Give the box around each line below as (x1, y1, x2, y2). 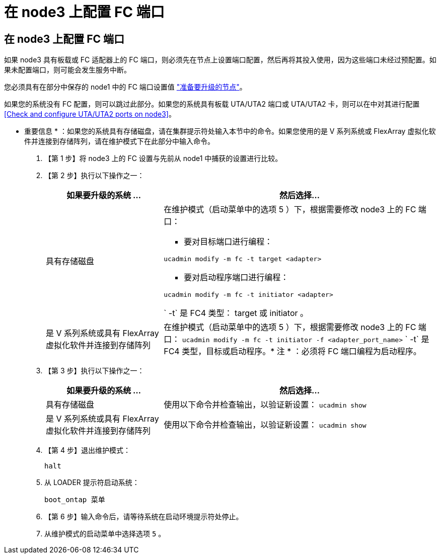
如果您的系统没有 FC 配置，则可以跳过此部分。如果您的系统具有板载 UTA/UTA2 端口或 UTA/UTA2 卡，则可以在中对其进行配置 (4, 100, 420, 109)
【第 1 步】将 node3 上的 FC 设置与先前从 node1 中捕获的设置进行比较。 (44, 154, 282, 163)
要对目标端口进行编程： (184, 236, 273, 247)
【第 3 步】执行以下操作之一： (44, 366, 144, 375)
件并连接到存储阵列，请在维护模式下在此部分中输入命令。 (24, 137, 214, 146)
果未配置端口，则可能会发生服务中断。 (4, 65, 131, 74)
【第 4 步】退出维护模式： (44, 446, 130, 455)
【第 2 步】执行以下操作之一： (44, 171, 144, 180)
